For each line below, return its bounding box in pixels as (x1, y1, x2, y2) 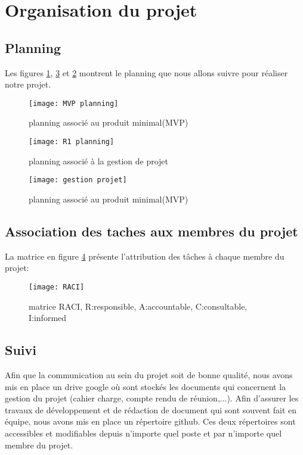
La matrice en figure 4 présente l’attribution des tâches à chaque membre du (5, 250, 285, 262)
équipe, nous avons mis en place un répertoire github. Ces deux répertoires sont (5, 415, 296, 428)
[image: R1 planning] (29, 138, 115, 147)
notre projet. (5, 78, 51, 91)
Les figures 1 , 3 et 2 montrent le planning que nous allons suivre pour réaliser (5, 66, 288, 79)
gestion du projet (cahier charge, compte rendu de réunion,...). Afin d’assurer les (5, 392, 299, 404)
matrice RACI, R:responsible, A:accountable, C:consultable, (29, 300, 248, 312)
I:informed (29, 311, 67, 324)
